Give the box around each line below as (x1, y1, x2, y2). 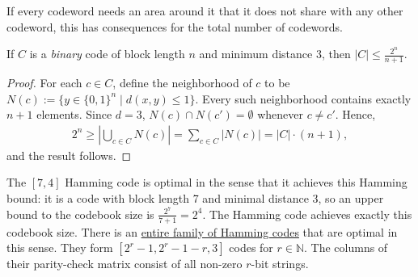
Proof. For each (6, 74, 82, 91)
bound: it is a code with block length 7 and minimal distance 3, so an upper (6, 190, 384, 207)
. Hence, (335, 106, 376, 123)
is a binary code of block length (29, 45, 185, 62)
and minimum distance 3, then (199, 45, 351, 62)
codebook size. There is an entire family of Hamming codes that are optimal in (6, 223, 398, 240)
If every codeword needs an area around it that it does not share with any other (6, 2, 403, 19)
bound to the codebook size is (6, 205, 154, 222)
